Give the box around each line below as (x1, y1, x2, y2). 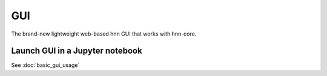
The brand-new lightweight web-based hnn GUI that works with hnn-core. (11, 30, 197, 37)
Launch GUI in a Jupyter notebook (11, 46, 142, 56)
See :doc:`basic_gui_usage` (11, 62, 80, 69)
